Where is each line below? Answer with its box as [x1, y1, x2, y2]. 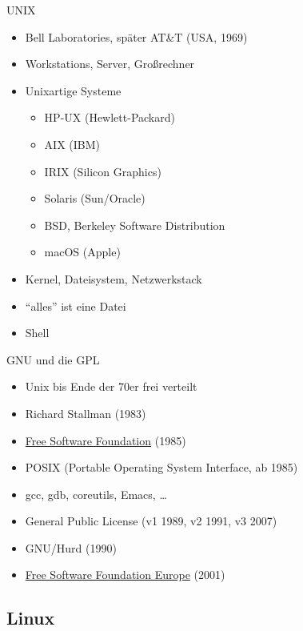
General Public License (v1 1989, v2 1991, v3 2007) [25, 512, 277, 529]
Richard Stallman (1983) [25, 404, 146, 421]
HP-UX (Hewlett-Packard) [44, 109, 175, 126]
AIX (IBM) [44, 135, 101, 152]
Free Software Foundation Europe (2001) [25, 566, 225, 583]
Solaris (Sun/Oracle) [44, 190, 146, 207]
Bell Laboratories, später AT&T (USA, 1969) [25, 28, 248, 45]
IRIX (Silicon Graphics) [44, 163, 161, 179]
